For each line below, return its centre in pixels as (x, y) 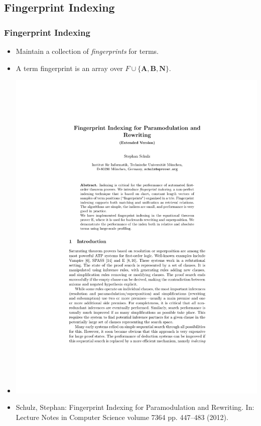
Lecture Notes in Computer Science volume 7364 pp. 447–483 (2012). (122, 417)
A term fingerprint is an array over (69, 68)
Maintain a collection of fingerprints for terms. (87, 51)
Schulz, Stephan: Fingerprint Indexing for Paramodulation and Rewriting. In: (135, 407)
